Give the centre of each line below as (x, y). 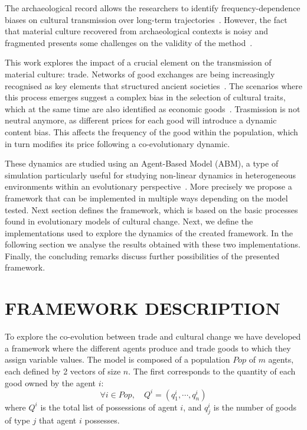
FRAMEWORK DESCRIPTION (143, 308)
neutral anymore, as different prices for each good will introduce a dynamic (141, 120)
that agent (58, 420)
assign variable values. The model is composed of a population (117, 359)
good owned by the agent (50, 382)
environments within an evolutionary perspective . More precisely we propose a (148, 186)
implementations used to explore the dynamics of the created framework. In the (149, 232)
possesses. (102, 420)
